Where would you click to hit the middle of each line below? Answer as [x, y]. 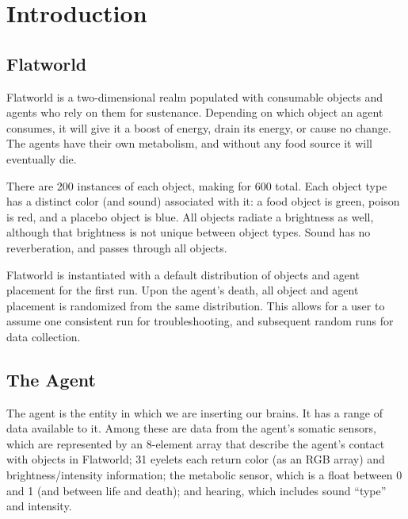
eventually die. [42, 158]
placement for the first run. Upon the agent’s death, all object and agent [183, 290]
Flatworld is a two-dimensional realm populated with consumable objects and [195, 96]
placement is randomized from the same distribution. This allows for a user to [196, 305]
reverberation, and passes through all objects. [117, 247]
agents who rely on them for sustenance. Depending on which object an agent [195, 112]
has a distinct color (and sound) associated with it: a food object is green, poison [203, 201]
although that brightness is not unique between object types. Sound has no [189, 232]
